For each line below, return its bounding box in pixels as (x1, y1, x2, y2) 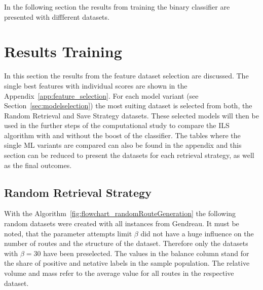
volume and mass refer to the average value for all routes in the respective (4, 268, 234, 278)
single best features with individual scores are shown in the (4, 80, 187, 91)
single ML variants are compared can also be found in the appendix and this (4, 140, 242, 150)
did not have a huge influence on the (140, 228, 254, 238)
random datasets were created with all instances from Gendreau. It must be (4, 218, 239, 229)
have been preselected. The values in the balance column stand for (43, 247, 249, 258)
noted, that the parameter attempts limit (4, 228, 132, 238)
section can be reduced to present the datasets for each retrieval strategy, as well (4, 150, 254, 160)
